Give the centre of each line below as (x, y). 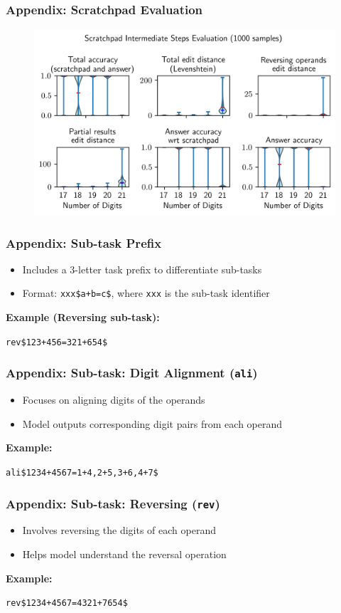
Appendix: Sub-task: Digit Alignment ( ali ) (132, 373)
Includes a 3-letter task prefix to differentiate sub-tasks (142, 269)
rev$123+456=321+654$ (57, 342)
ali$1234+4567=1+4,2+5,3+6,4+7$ (82, 472)
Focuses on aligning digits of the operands (114, 400)
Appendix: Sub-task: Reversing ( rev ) (113, 503)
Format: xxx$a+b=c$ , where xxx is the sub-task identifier (146, 293)
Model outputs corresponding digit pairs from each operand (152, 423)
